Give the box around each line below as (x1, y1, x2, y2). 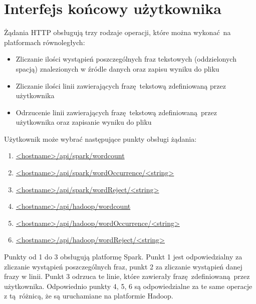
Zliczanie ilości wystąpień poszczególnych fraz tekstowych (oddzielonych (16, 54, 236, 64)
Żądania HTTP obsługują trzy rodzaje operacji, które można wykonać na (4, 27, 231, 38)
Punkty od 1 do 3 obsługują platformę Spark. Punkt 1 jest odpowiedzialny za (4, 251, 242, 262)
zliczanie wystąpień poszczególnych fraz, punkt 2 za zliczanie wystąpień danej (4, 261, 242, 271)
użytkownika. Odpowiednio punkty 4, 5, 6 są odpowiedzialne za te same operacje (4, 280, 252, 291)
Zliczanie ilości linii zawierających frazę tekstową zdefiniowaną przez (16, 80, 226, 91)
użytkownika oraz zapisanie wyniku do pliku (16, 117, 152, 127)
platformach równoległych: (4, 37, 85, 47)
